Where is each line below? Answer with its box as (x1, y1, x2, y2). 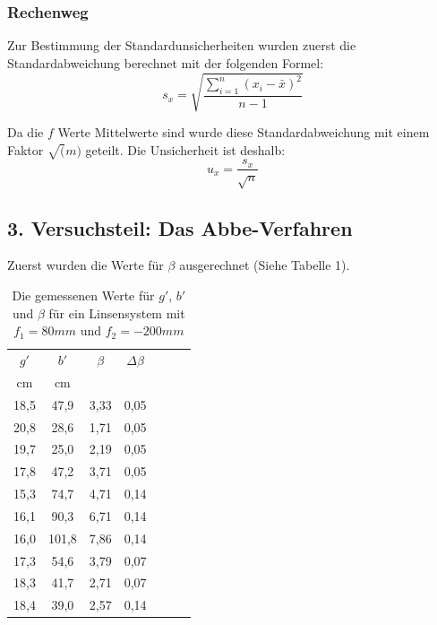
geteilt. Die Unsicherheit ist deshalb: (85, 140, 286, 159)
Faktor (7, 140, 44, 159)
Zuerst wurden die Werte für (7, 256, 164, 274)
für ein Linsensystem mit (48, 303, 185, 322)
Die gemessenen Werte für (12, 285, 155, 304)
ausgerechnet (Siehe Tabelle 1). (179, 256, 350, 274)
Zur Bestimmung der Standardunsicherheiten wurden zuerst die (7, 36, 356, 55)
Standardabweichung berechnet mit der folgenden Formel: (7, 53, 324, 72)
